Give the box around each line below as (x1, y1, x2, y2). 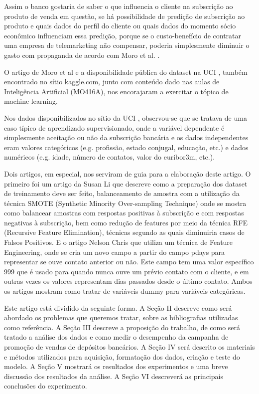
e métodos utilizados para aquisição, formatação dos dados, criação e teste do (4, 351, 240, 362)
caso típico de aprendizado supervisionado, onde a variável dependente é (4, 122, 225, 133)
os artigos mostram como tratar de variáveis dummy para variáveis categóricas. (4, 286, 246, 296)
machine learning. (4, 96, 58, 106)
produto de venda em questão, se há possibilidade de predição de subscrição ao (4, 10, 245, 21)
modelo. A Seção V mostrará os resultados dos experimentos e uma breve (4, 361, 228, 372)
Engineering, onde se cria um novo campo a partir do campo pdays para (4, 246, 225, 257)
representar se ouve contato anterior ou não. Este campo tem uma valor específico (4, 256, 254, 267)
